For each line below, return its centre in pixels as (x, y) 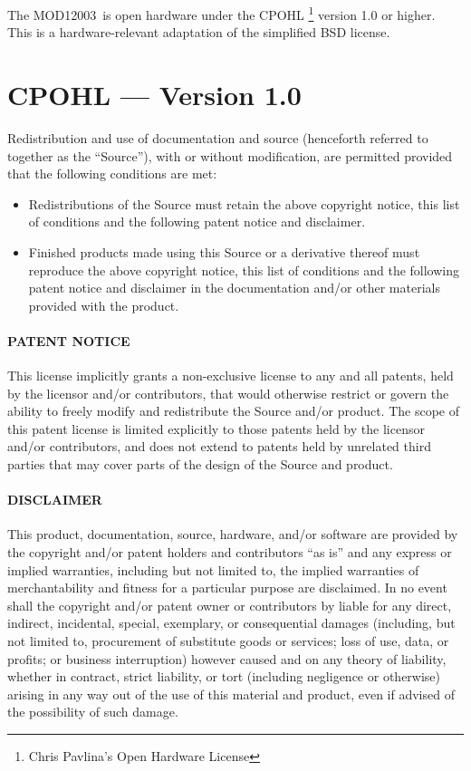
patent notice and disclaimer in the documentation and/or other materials (234, 288)
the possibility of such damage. (93, 712)
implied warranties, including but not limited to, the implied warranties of (213, 569)
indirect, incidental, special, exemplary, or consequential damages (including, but (231, 623)
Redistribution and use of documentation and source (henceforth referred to (218, 137)
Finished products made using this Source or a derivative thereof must (224, 251)
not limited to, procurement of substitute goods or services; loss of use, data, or (228, 641)
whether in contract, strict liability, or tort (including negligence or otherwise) (224, 676)
